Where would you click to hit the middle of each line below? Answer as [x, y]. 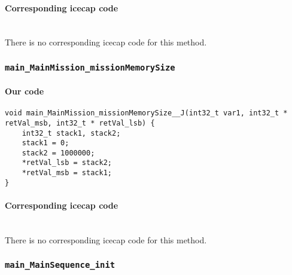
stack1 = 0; [45, 143]
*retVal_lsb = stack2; [67, 163]
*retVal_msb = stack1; [67, 173]
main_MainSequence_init [60, 265]
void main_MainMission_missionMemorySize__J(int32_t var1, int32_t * [146, 113]
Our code [25, 91]
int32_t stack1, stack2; [71, 133]
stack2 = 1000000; [58, 153]
